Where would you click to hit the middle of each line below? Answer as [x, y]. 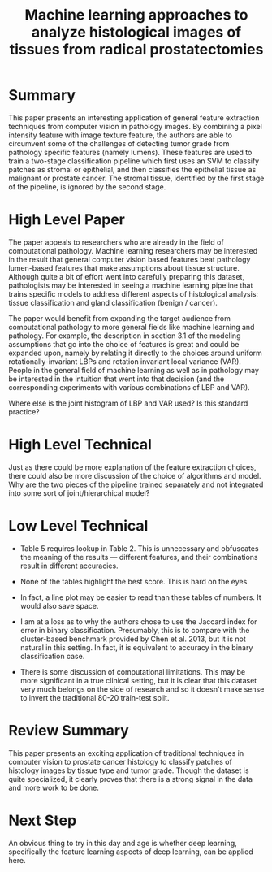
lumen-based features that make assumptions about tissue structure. [124, 268]
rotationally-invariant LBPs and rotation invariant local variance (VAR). [125, 361]
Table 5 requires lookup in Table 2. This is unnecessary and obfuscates [139, 548]
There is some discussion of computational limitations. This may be [133, 671]
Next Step [43, 820]
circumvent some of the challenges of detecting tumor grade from [119, 143]
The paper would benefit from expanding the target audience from [120, 318]
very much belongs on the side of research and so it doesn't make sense [142, 689]
